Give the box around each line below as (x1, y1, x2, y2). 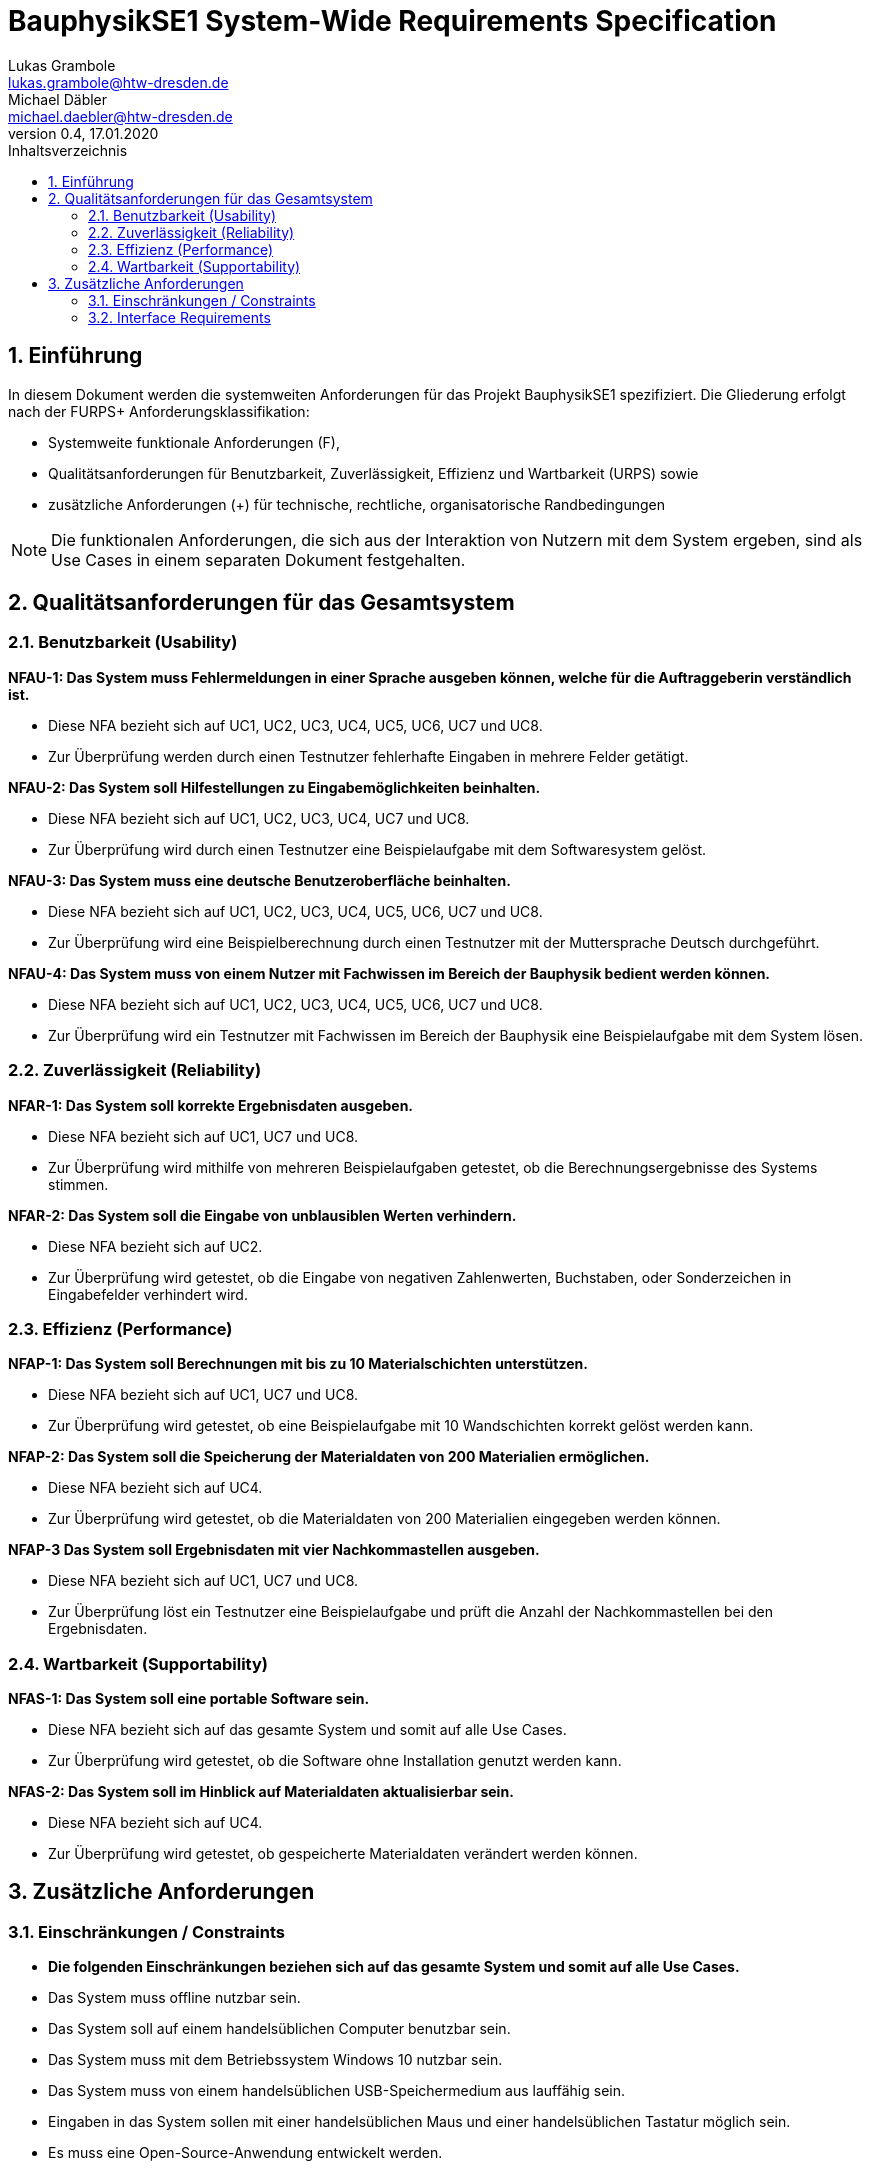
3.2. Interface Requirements (88, 308, 271, 326)
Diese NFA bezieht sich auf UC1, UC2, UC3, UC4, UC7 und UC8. (48, 809, 470, 827)
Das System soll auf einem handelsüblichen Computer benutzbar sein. (48, 2020, 511, 2038)
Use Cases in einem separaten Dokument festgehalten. (51, 549, 466, 570)
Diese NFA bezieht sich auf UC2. (48, 1237, 263, 1255)
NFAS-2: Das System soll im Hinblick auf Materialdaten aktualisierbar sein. (8, 1783, 514, 1801)
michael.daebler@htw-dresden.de (8, 107, 233, 125)
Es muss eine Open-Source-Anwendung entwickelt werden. (48, 2144, 443, 2162)
